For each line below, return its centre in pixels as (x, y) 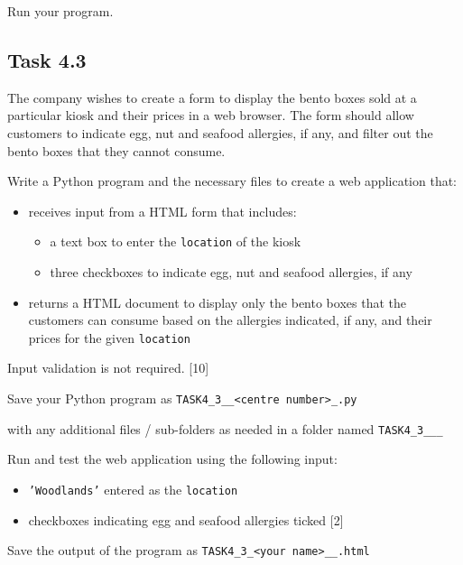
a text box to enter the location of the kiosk (176, 241)
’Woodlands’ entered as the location (133, 489)
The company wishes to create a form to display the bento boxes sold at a (212, 97)
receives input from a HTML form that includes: (162, 211)
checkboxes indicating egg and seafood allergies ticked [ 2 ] (186, 519)
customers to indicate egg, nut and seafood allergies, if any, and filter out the (220, 132)
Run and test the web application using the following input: (172, 459)
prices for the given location (109, 337)
